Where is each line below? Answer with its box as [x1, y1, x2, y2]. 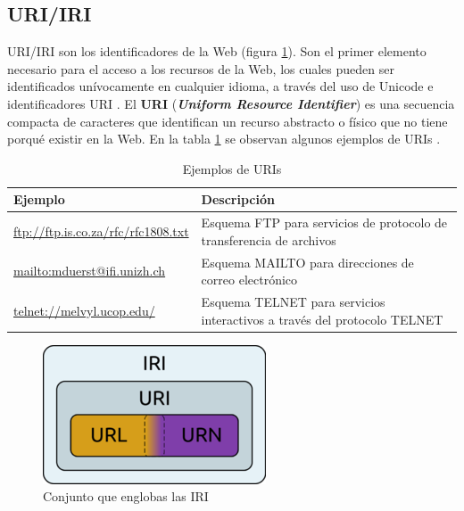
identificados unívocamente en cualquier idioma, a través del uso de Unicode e [7, 77, 434, 95]
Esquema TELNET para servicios [201, 293, 385, 311]
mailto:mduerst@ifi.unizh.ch [13, 261, 166, 280]
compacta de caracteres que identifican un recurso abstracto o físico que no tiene [7, 111, 448, 130]
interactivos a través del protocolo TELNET [201, 309, 443, 328]
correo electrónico [201, 270, 298, 289]
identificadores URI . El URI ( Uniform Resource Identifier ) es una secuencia [7, 94, 455, 112]
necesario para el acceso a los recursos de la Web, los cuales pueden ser [7, 59, 394, 78]
